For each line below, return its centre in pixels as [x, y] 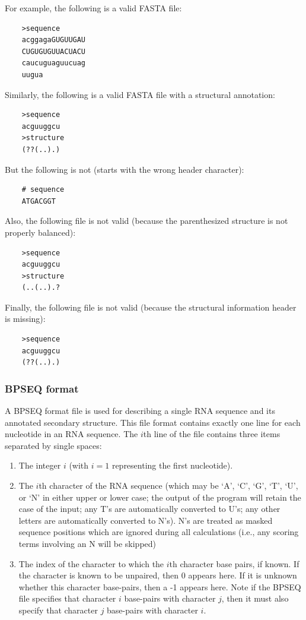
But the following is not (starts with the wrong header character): [125, 169]
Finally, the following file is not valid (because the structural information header [151, 307]
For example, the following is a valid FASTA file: [93, 8]
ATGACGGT [39, 201]
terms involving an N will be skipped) [87, 543]
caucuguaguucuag [54, 63]
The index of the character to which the [91, 563]
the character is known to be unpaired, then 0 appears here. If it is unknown [158, 575]
